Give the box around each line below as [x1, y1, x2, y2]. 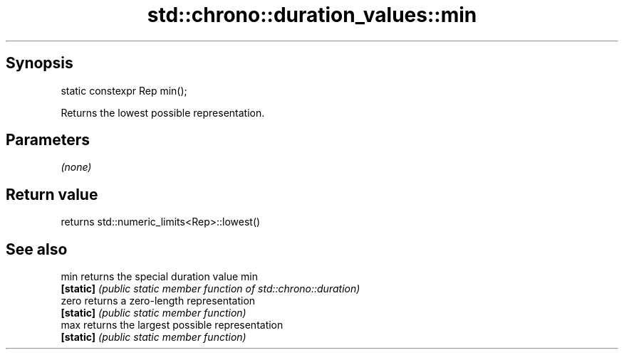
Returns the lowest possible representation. [61, 106, 265, 119]
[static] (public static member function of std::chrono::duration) [61, 282, 360, 295]
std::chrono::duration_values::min [147, 3, 477, 27]
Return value [6, 185, 98, 203]
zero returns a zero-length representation [61, 295, 256, 307]
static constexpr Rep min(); [61, 84, 187, 97]
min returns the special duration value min [61, 270, 258, 283]
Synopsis [6, 54, 73, 73]
